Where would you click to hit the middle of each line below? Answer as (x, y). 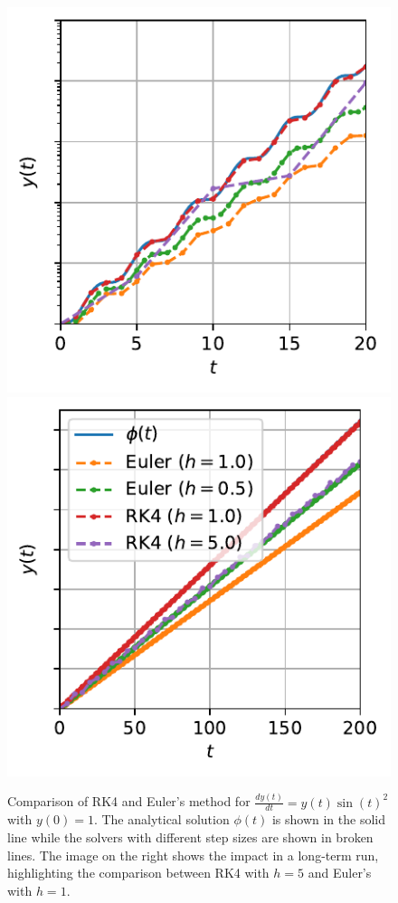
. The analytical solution (161, 819)
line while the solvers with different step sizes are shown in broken (190, 837)
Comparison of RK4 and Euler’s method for (129, 801)
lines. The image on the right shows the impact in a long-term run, (193, 855)
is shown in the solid (329, 819)
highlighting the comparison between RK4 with (138, 873)
